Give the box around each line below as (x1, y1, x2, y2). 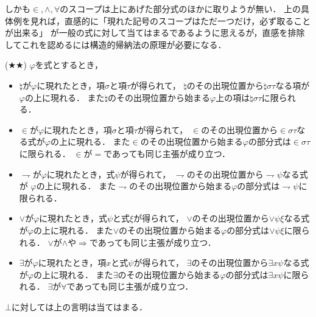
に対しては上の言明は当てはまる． (11, 300, 147, 313)
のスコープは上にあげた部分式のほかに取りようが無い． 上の (60, 2, 301, 15)
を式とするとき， (35, 58, 103, 71)
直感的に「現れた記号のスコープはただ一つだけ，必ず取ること (64, 14, 311, 27)
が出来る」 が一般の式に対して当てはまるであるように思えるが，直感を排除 (5, 26, 305, 39)
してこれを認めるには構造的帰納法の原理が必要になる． (5, 38, 226, 51)
